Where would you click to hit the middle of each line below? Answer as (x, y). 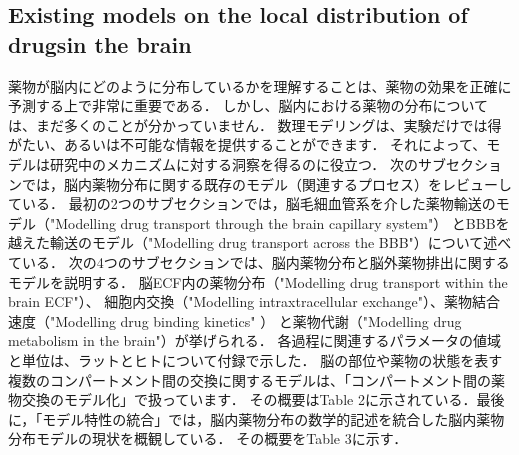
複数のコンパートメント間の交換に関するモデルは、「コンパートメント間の (249, 379)
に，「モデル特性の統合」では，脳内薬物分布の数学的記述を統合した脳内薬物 (256, 418)
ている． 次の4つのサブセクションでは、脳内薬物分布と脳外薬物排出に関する (259, 261)
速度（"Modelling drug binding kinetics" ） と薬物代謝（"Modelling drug (235, 320)
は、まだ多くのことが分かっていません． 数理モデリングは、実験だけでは (248, 124)
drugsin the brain (100, 43)
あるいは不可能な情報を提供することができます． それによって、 (275, 144)
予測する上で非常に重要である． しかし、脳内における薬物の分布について (248, 105)
